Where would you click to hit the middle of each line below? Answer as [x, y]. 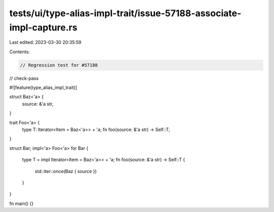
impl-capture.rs [43, 27]
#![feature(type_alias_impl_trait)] [43, 88]
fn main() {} [22, 203]
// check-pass [24, 78]
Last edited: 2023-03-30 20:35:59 [45, 43]
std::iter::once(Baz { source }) [66, 171]
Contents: [20, 52]
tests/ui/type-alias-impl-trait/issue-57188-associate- [125, 13]
